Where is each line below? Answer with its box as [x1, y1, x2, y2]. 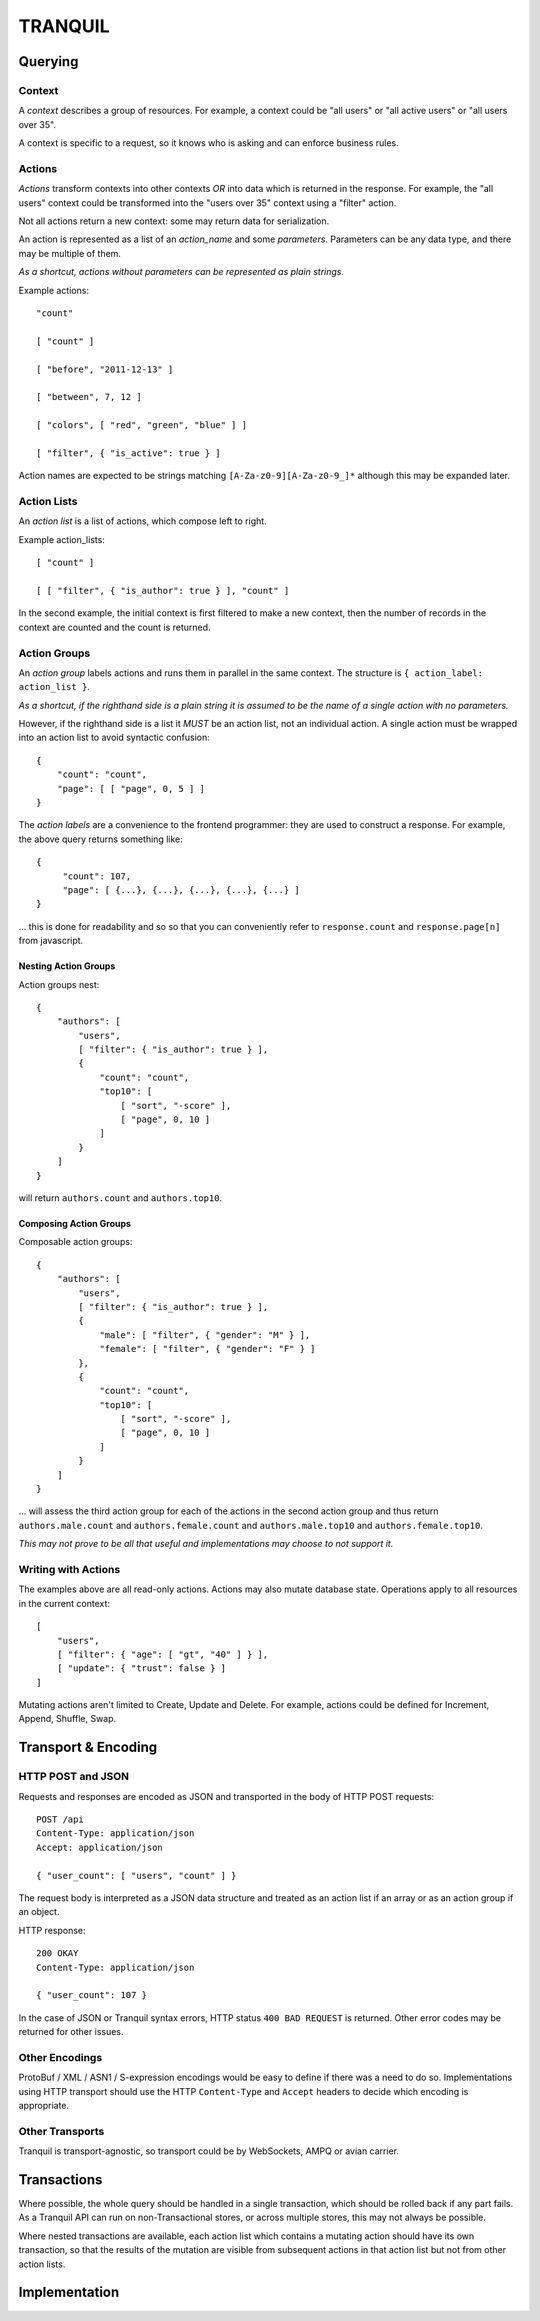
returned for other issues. [18, 2026, 124, 2038]
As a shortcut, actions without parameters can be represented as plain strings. [18, 266, 345, 278]
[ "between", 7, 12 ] [36, 391, 142, 403]
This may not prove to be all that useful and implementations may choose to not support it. [18, 1538, 394, 1550]
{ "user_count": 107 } [36, 1990, 148, 2001]
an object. [18, 1906, 60, 1918]
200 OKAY [36, 1948, 79, 1959]
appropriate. [18, 2100, 70, 2112]
